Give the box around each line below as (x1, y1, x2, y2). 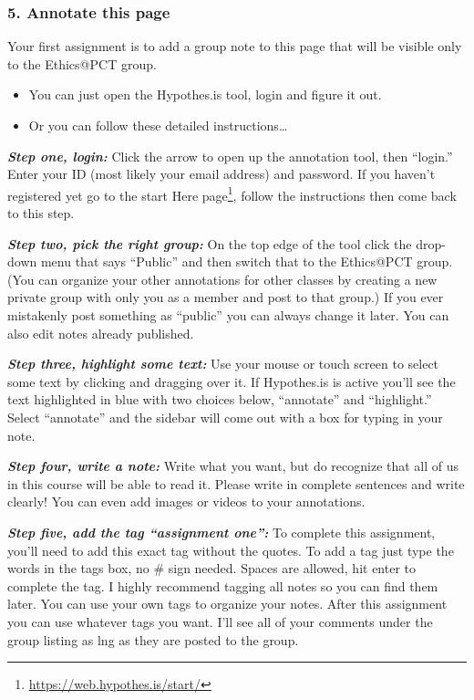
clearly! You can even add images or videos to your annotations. (7, 492, 366, 511)
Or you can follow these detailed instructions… (28, 116, 288, 134)
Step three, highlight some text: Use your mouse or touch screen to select (7, 354, 439, 373)
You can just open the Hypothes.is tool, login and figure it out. (28, 85, 382, 104)
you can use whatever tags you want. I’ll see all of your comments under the (7, 611, 433, 631)
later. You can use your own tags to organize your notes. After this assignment (7, 594, 448, 613)
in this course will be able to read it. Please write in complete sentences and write (7, 474, 465, 493)
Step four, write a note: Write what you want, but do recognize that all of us (7, 456, 459, 475)
